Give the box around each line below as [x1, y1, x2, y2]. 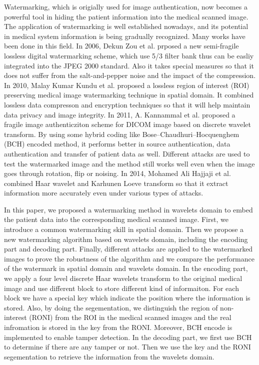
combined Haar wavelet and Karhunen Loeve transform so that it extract [4, 177, 228, 188]
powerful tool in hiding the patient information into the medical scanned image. [4, 11, 248, 21]
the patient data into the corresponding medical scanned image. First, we [4, 214, 228, 224]
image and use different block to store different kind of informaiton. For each [4, 282, 239, 293]
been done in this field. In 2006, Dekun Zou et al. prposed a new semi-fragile [4, 40, 239, 51]
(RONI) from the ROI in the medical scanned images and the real [29, 312, 231, 322]
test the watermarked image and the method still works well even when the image [4, 158, 255, 168]
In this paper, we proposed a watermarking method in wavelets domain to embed [4, 204, 253, 214]
